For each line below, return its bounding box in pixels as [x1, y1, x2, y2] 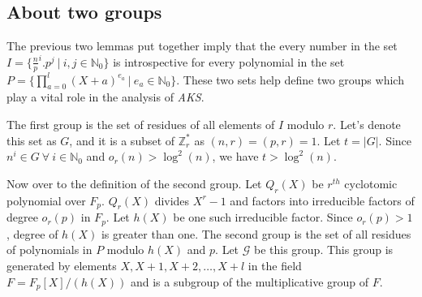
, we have [212, 148, 259, 165]
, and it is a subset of [69, 131, 175, 148]
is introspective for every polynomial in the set [113, 53, 345, 70]
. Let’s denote [333, 116, 401, 133]
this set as [6, 131, 57, 148]
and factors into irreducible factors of [230, 192, 415, 209]
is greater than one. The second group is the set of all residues [101, 225, 411, 242]
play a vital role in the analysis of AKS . [6, 88, 205, 105]
